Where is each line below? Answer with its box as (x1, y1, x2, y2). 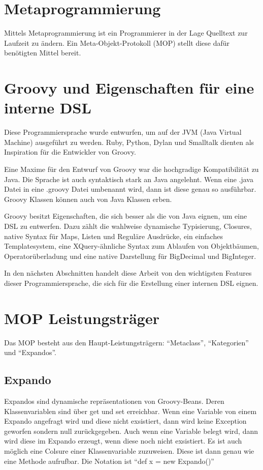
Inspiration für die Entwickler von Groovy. (4, 146, 136, 157)
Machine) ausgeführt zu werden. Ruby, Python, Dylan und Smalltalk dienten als (4, 136, 254, 147)
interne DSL (4, 97, 91, 118)
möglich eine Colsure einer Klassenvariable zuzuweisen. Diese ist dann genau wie (4, 446, 254, 456)
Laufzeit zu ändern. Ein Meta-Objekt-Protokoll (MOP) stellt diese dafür (4, 37, 230, 48)
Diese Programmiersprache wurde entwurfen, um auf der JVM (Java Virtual (4, 127, 242, 137)
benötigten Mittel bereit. (4, 47, 81, 58)
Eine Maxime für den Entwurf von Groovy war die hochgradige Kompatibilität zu (4, 164, 259, 174)
